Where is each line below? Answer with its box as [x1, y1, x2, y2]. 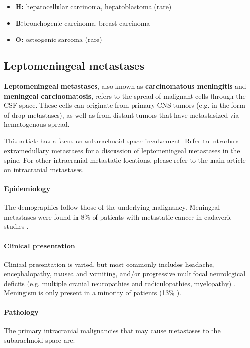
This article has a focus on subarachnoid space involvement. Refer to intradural [4, 135, 241, 145]
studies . [4, 221, 29, 231]
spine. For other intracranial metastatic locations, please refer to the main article [4, 155, 246, 165]
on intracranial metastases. [4, 164, 84, 174]
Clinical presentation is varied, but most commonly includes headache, [4, 259, 214, 269]
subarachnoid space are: [4, 335, 75, 345]
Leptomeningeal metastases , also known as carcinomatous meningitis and [4, 81, 246, 91]
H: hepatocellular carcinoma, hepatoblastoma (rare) [15, 1, 172, 11]
